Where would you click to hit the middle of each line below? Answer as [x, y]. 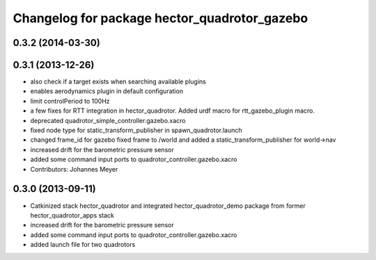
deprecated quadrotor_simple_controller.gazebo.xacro [108, 120]
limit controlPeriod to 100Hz [70, 101]
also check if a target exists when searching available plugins [118, 82]
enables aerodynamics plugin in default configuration [107, 91]
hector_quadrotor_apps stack [72, 215]
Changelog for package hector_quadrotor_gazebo [160, 18]
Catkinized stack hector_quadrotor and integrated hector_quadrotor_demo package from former [168, 206]
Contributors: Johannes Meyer [74, 169]
